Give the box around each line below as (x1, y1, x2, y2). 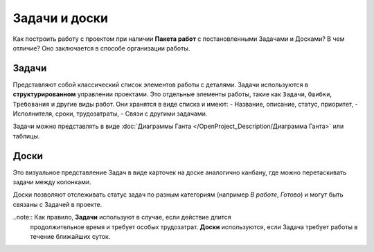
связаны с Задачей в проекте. (12, 200, 103, 208)
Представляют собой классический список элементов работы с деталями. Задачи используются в (12, 80, 308, 89)
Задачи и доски (12, 10, 109, 26)
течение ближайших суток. (30, 233, 111, 241)
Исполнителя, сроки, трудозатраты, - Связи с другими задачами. (12, 109, 208, 118)
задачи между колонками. (12, 178, 91, 186)
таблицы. (12, 132, 40, 140)
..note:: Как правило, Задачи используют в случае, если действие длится (12, 213, 231, 222)
